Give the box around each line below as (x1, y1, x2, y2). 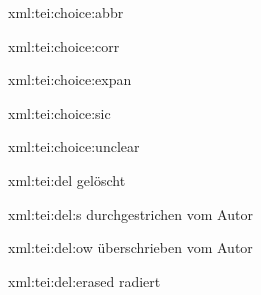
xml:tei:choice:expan (8, 69, 132, 90)
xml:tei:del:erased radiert (8, 270, 161, 291)
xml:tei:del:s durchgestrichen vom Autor (8, 203, 253, 224)
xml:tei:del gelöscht (8, 169, 126, 190)
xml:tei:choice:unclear (8, 136, 140, 157)
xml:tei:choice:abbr (8, 2, 124, 22)
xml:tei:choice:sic (8, 102, 111, 123)
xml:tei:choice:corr (8, 35, 120, 56)
